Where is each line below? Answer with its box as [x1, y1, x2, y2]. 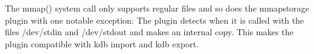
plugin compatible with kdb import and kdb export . [5, 37, 199, 50]
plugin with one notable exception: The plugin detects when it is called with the [5, 13, 304, 26]
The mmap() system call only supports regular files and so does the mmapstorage [5, 2, 310, 14]
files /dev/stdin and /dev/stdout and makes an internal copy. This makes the [5, 25, 294, 38]
